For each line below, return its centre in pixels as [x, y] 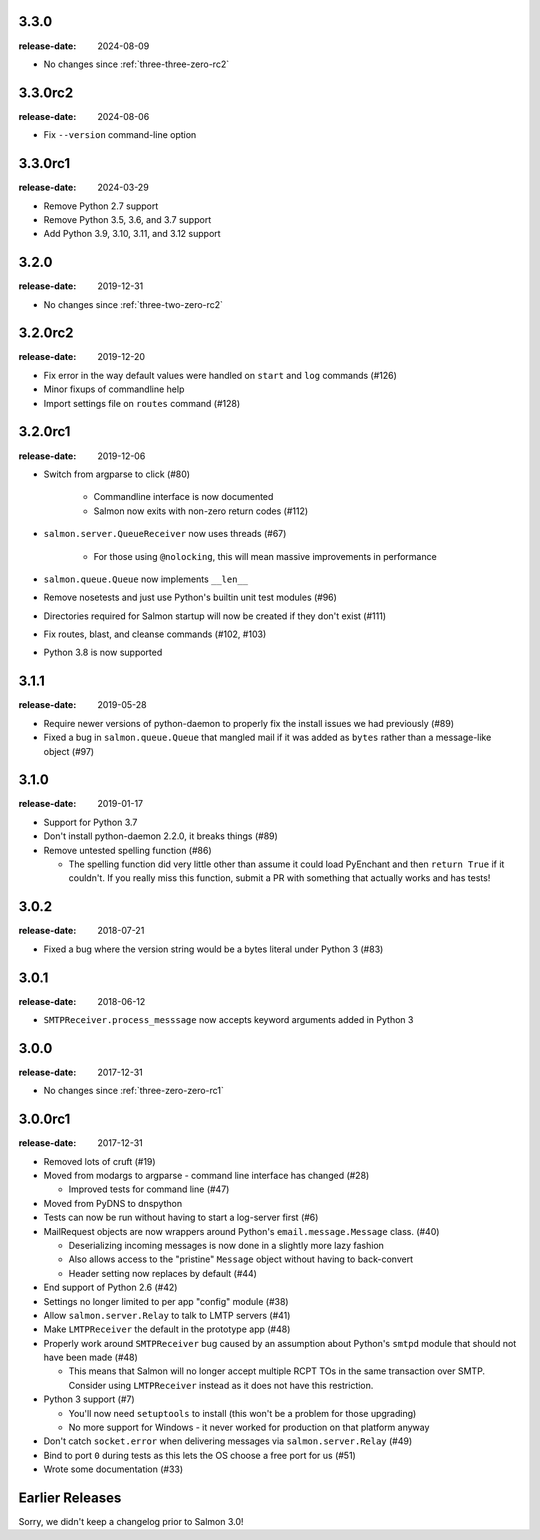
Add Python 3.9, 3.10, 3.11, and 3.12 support [132, 234]
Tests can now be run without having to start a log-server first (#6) [181, 1217]
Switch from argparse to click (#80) [116, 474]
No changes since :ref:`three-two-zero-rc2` [133, 304]
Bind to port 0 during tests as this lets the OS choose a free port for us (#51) [200, 1455]
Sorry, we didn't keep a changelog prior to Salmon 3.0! [131, 1522]
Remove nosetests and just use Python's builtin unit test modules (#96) [190, 597]
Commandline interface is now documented [183, 497]
